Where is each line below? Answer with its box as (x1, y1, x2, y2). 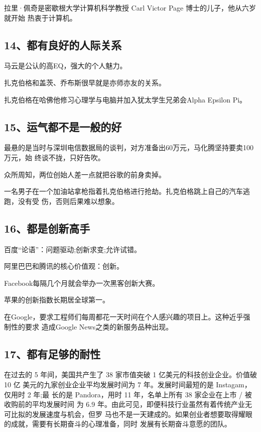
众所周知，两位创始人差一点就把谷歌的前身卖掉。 (4, 169, 166, 179)
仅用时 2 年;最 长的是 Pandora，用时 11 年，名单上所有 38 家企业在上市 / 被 (4, 389, 252, 399)
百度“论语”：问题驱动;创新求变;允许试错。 (4, 244, 141, 254)
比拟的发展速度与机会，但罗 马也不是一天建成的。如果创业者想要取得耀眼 (11, 408, 252, 419)
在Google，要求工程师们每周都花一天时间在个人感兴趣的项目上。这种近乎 (4, 311, 243, 321)
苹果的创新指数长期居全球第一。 (4, 294, 109, 305)
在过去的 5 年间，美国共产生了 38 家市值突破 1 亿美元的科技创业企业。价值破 (4, 369, 257, 380)
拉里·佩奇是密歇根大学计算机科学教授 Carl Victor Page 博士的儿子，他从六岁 (4, 3, 256, 13)
